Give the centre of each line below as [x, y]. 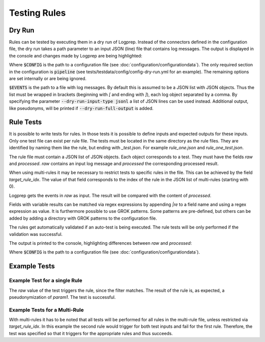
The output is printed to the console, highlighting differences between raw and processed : [101, 243]
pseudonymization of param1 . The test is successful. [62, 297]
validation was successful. [36, 234]
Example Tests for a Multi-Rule [47, 310]
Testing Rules [38, 13]
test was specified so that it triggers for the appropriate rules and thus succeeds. [91, 333]
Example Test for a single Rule [46, 281]
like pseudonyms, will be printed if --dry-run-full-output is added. [81, 108]
